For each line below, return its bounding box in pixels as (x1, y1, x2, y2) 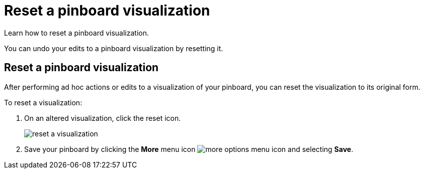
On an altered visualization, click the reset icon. (24, 113, 181, 122)
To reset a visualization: (4, 98, 82, 107)
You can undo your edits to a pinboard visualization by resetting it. (4, 44, 223, 53)
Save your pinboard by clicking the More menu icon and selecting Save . (24, 144, 354, 153)
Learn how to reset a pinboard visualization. (4, 28, 149, 37)
